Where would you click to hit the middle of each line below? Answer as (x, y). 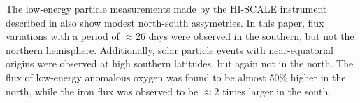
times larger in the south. (277, 91)
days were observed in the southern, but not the (251, 36)
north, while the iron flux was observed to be (102, 91)
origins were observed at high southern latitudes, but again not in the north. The (180, 63)
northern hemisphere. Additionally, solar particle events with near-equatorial (170, 49)
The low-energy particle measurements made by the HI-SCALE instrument (166, 8)
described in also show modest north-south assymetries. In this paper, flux (165, 22)
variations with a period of (63, 36)
